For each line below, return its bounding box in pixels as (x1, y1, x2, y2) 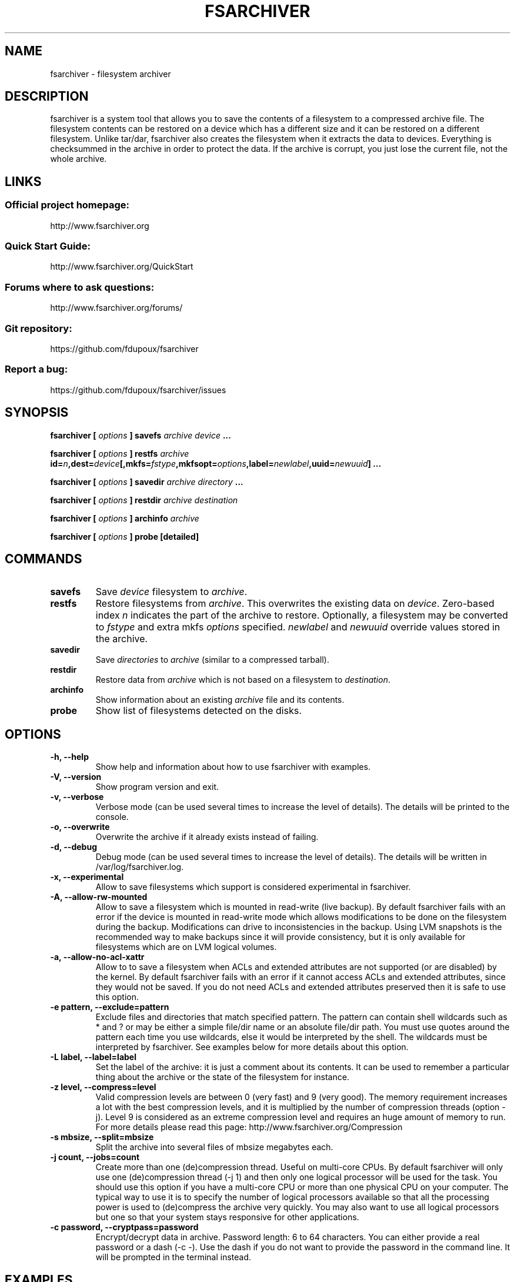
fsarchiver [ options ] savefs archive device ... (50, 430, 231, 440)
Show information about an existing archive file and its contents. (95, 695, 345, 705)
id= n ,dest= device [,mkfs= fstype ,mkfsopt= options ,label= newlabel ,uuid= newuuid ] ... (50, 458, 382, 469)
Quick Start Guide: (5, 240, 91, 253)
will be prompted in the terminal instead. (95, 1252, 252, 1263)
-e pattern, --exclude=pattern (50, 1002, 169, 1012)
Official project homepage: (5, 199, 130, 211)
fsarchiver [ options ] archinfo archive (50, 513, 199, 523)
